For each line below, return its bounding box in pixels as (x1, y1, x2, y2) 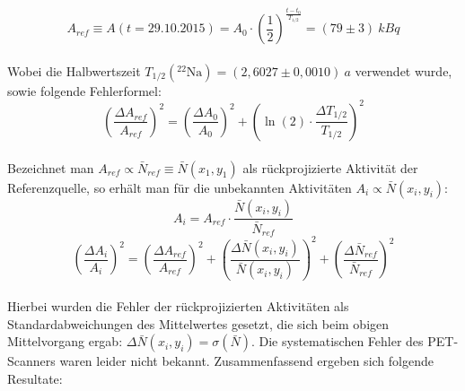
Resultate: (7, 369, 63, 387)
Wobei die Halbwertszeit (7, 61, 141, 80)
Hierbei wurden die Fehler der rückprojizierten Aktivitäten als (7, 297, 349, 316)
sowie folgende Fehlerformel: (7, 81, 162, 100)
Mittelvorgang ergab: (7, 332, 123, 351)
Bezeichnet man (7, 158, 94, 177)
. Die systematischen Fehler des (250, 332, 424, 351)
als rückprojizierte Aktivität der (242, 158, 418, 177)
